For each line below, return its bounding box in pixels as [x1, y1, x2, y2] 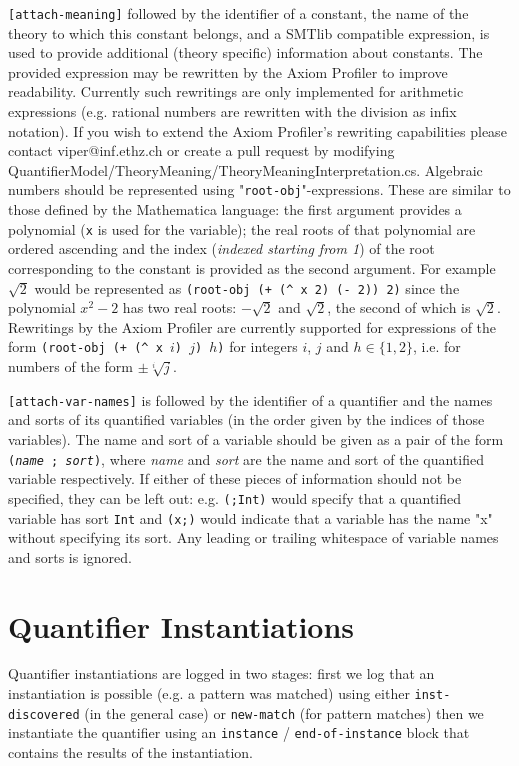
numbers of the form [8, 356, 133, 376]
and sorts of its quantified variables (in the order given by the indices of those [8, 409, 485, 430]
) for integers [217, 336, 298, 357]
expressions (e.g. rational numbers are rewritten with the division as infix [8, 101, 457, 122]
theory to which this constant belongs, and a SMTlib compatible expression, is [8, 22, 490, 43]
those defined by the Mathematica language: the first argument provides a [8, 199, 462, 220]
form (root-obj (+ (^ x [8, 336, 163, 357]
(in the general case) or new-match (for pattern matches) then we [84, 702, 484, 723]
